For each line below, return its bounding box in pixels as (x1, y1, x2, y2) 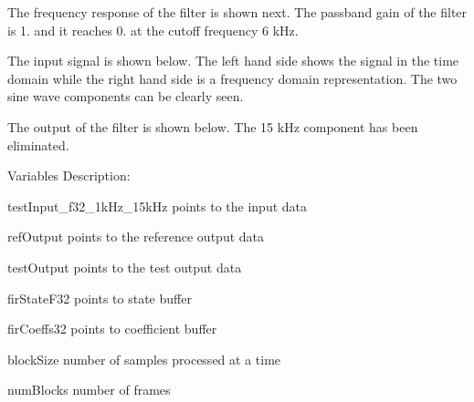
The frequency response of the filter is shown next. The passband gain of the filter (7, 3, 468, 21)
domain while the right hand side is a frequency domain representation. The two (7, 68, 458, 88)
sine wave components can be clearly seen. (7, 87, 244, 106)
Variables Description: (7, 166, 131, 185)
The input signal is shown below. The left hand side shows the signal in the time (7, 51, 459, 70)
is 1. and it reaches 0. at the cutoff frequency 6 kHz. (7, 20, 299, 39)
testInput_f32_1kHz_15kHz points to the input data (7, 196, 308, 215)
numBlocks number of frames (7, 380, 171, 399)
